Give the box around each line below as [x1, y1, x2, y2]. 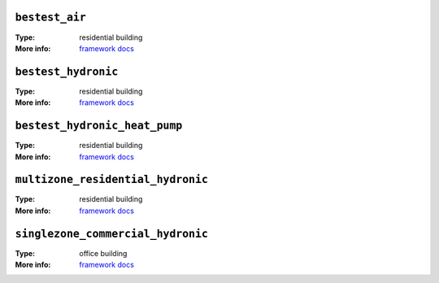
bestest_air [15, 11, 87, 24]
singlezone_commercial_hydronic [15, 227, 209, 240]
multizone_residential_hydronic [15, 173, 209, 186]
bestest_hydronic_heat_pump [15, 119, 183, 133]
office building [79, 248, 128, 258]
